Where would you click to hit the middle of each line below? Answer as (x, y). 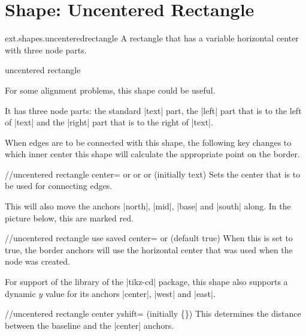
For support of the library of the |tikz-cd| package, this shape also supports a (146, 282)
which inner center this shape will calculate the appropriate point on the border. (152, 154)
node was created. (37, 261)
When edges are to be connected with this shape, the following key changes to (148, 142)
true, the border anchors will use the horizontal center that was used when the (149, 249)
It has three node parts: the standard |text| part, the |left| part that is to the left (153, 110)
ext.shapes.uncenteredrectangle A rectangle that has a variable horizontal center (152, 38)
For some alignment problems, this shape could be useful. (110, 90)
